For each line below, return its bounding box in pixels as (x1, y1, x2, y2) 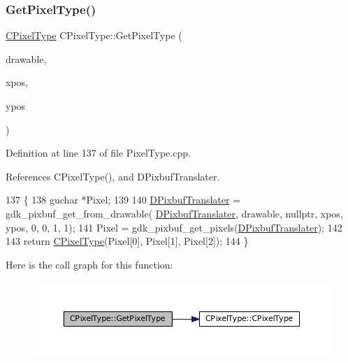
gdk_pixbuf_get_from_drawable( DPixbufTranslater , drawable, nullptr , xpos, (6, 206, 343, 220)
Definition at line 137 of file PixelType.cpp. (6, 145, 191, 160)
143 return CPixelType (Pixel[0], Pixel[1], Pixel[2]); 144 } (6, 234, 249, 248)
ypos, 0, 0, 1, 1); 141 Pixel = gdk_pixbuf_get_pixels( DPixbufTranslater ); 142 (6, 220, 342, 234)
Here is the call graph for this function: (6, 257, 173, 271)
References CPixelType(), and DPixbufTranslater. (6, 169, 220, 183)
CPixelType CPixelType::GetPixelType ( (6, 28, 182, 43)
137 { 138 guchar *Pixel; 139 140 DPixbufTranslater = (6, 192, 241, 207)
